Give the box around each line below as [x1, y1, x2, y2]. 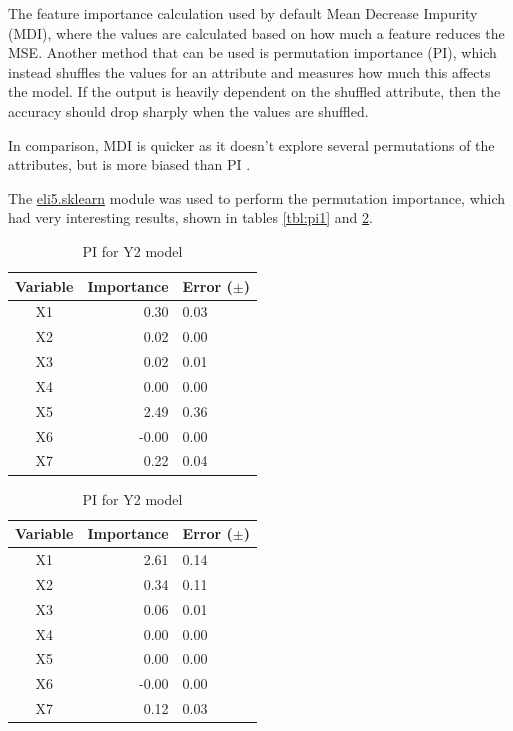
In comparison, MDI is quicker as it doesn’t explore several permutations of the [8, 134, 495, 155]
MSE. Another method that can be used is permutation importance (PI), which [8, 42, 497, 63]
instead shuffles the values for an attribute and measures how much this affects [8, 61, 491, 82]
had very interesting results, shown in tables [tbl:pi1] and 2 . [8, 207, 373, 228]
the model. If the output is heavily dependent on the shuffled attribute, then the [8, 81, 501, 102]
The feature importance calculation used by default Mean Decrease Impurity [8, 3, 478, 23]
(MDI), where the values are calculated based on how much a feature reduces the [8, 22, 505, 43]
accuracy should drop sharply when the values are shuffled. [8, 100, 369, 121]
